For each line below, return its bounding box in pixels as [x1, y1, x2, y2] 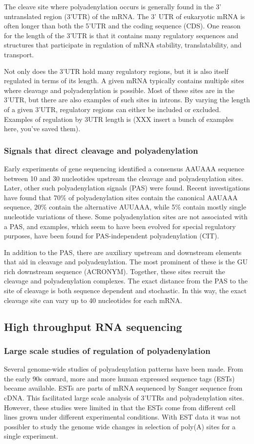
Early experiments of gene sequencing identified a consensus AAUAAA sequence [4, 163, 244, 173]
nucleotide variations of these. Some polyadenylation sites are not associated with [4, 211, 248, 221]
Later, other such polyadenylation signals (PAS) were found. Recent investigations [4, 183, 250, 193]
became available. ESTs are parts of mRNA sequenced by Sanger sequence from [4, 383, 243, 393]
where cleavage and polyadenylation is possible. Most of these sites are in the [4, 85, 234, 95]
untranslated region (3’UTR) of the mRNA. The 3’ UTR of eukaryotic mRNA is [4, 11, 245, 21]
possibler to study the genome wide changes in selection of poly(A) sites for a [4, 421, 236, 431]
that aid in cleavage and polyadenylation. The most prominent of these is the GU [4, 257, 248, 267]
